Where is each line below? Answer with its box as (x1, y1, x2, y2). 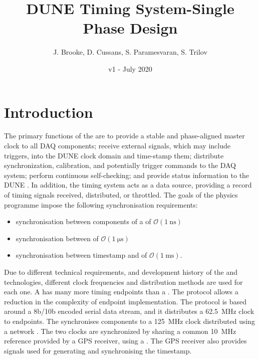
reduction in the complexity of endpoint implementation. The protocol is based (4, 296, 247, 306)
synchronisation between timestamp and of (16, 250, 147, 260)
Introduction (4, 101, 93, 122)
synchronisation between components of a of (16, 216, 151, 227)
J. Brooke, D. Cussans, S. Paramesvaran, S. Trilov (53, 47, 207, 57)
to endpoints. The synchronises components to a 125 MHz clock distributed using (4, 315, 255, 326)
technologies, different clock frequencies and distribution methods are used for (4, 276, 243, 287)
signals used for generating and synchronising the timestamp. (4, 345, 192, 355)
